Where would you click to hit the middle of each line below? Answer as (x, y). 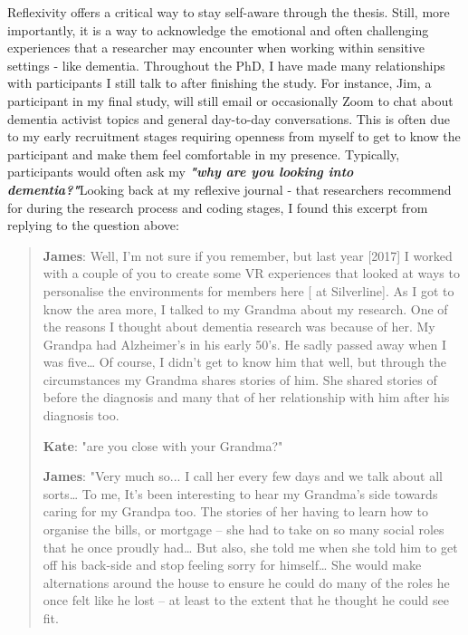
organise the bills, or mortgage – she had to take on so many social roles (244, 529)
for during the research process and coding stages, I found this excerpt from (218, 207)
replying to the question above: (93, 225)
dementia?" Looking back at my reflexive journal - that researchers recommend (229, 189)
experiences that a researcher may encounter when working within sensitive (216, 48)
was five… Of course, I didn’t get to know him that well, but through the (244, 362)
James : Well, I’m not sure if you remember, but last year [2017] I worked (248, 255)
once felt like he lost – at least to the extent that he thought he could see (246, 600)
